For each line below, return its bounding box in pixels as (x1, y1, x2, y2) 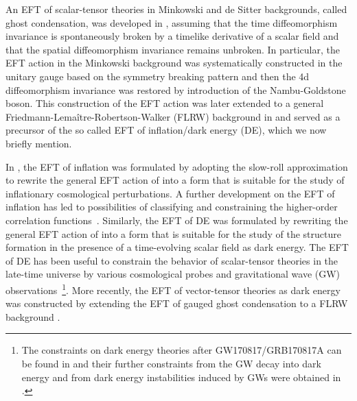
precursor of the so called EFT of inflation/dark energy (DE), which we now (5, 123, 327, 137)
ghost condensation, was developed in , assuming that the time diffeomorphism (5, 15, 338, 29)
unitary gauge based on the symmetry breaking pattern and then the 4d (5, 69, 310, 83)
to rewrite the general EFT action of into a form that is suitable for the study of (5, 173, 345, 187)
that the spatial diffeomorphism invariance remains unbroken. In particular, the (5, 42, 341, 56)
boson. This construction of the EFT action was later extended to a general (5, 96, 324, 110)
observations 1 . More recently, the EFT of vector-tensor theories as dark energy (5, 280, 341, 297)
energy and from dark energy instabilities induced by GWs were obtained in (21, 369, 341, 384)
